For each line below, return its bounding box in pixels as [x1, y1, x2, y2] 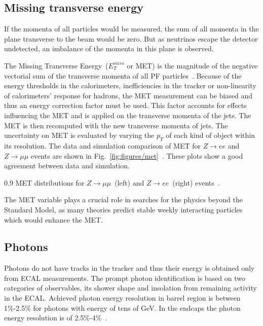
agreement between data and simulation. [4, 160, 130, 171]
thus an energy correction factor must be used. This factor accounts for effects [4, 100, 247, 111]
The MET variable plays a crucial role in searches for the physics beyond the [4, 194, 243, 205]
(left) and [115, 177, 144, 188]
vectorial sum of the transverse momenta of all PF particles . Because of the [4, 70, 242, 81]
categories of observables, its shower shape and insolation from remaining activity [4, 282, 257, 293]
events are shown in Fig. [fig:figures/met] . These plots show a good [30, 150, 243, 161]
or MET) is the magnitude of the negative [127, 60, 258, 70]
